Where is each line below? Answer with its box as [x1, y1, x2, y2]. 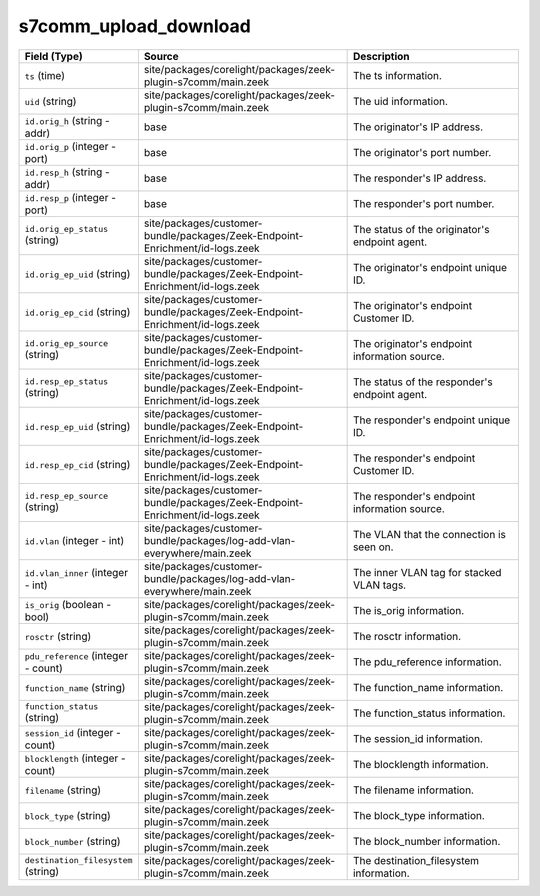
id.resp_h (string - [24, 165, 110, 179]
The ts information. [352, 68, 442, 82]
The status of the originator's [352, 222, 490, 236]
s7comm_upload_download [18, 15, 252, 37]
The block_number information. [352, 834, 501, 848]
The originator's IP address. [352, 120, 484, 134]
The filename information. [352, 783, 475, 797]
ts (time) [24, 68, 65, 82]
